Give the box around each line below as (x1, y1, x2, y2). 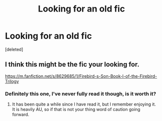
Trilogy (5, 78, 19, 84)
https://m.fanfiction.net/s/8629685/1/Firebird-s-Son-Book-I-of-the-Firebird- (5, 73, 158, 79)
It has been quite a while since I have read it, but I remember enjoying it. (12, 101, 156, 107)
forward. (12, 112, 30, 118)
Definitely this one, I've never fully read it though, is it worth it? (5, 90, 156, 97)
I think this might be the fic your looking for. (5, 60, 140, 68)
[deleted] (5, 46, 23, 52)
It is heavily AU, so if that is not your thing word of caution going (12, 107, 141, 112)
